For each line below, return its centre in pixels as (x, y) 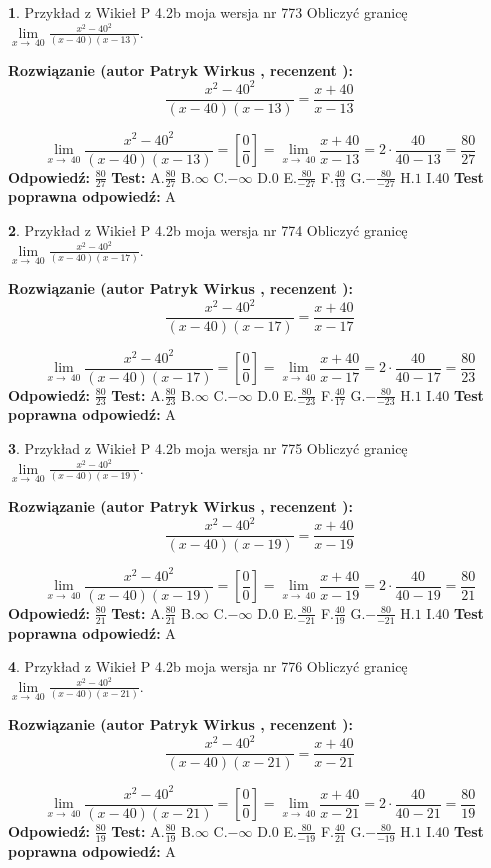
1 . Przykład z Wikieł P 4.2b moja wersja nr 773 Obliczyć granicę (208, 12)
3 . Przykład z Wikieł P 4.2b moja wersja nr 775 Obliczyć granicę (208, 448)
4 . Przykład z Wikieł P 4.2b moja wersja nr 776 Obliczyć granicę (208, 666)
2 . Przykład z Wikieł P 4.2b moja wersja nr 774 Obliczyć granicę (208, 230)
